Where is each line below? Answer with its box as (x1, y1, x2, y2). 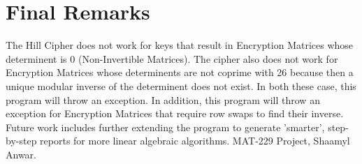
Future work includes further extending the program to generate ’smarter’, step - (6, 119, 349, 134)
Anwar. (6, 147, 36, 161)
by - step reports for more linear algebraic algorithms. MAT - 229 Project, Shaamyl (6, 133, 350, 148)
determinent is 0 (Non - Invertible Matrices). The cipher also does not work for (6, 51, 338, 66)
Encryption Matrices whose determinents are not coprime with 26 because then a (6, 65, 354, 80)
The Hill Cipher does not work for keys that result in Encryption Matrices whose (6, 38, 354, 52)
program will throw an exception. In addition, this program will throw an (6, 92, 320, 107)
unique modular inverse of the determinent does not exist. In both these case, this (6, 78, 356, 93)
